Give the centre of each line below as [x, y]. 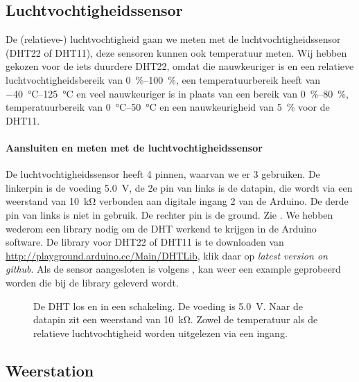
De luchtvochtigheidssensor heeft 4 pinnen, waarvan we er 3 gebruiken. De [163, 174]
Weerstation [50, 370]
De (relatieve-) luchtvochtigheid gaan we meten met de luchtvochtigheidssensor [173, 39]
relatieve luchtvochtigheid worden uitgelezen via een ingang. [160, 333]
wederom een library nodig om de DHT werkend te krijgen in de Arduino [161, 228]
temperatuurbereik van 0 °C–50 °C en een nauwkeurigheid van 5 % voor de [168, 107]
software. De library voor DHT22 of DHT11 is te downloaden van [145, 242]
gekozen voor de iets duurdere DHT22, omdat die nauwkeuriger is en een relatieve [180, 66]
